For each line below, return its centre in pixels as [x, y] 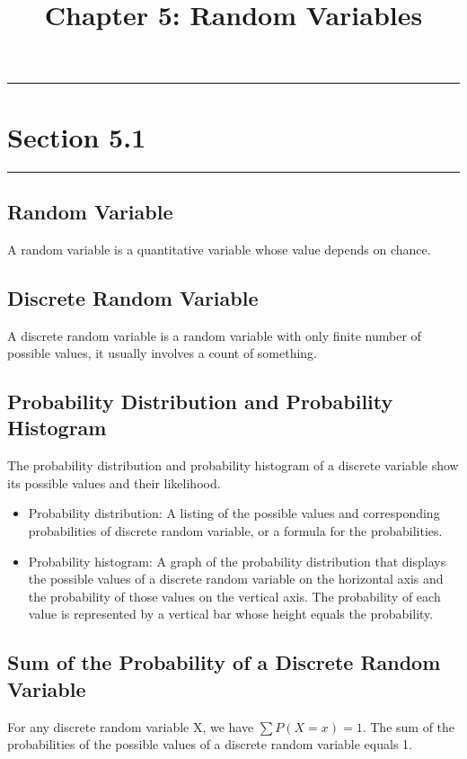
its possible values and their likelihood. [114, 482]
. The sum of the [409, 726]
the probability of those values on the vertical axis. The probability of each [234, 596]
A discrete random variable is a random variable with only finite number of [214, 335]
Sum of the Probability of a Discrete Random [224, 662]
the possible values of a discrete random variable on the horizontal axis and [236, 579]
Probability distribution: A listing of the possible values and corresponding [234, 513]
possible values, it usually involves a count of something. [163, 353]
